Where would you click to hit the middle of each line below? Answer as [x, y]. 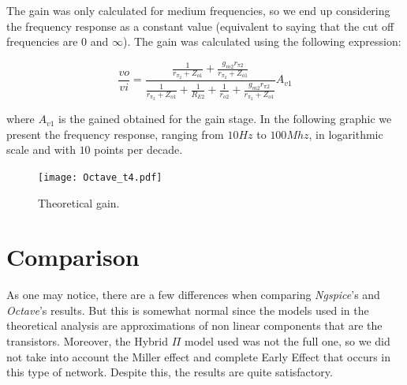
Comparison [73, 257]
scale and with [41, 150]
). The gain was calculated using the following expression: [262, 41]
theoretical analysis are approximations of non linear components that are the [194, 325]
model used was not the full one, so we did [287, 341]
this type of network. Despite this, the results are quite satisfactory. [170, 372]
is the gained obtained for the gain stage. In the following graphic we [225, 119]
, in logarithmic [346, 134]
